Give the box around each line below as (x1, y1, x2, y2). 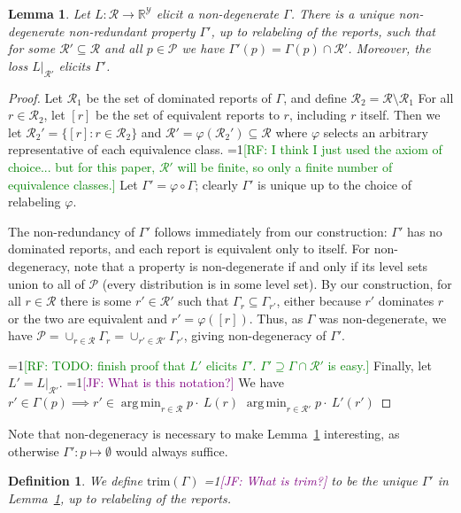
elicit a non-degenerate (156, 4, 280, 22)
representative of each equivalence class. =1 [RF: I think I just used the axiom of (8, 140, 442, 159)
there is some (59, 291, 132, 310)
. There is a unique (290, 4, 395, 22)
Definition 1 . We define (8, 471, 142, 490)
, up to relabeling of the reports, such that (211, 21, 435, 40)
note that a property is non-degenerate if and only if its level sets (73, 256, 428, 275)
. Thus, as (249, 308, 303, 327)
